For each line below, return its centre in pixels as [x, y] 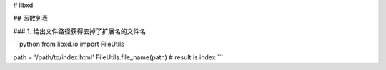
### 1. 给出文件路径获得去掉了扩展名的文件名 [80, 31]
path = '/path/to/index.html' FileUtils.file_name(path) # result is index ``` [118, 57]
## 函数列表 [31, 18]
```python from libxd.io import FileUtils [69, 44]
